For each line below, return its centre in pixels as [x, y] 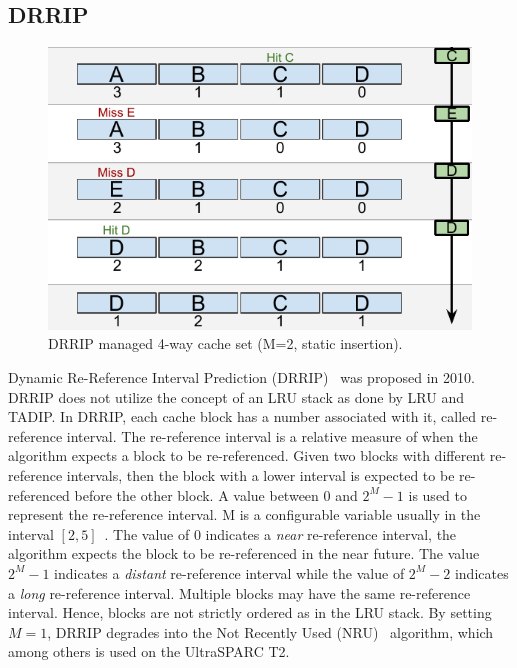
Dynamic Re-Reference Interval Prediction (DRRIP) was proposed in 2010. [241, 377]
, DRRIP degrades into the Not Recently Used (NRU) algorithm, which [270, 631]
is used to [437, 494]
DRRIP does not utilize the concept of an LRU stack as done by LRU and [236, 396]
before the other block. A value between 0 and [216, 494]
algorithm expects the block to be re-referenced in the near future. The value [244, 553]
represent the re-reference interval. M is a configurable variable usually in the [244, 514]
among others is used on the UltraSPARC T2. [149, 651]
